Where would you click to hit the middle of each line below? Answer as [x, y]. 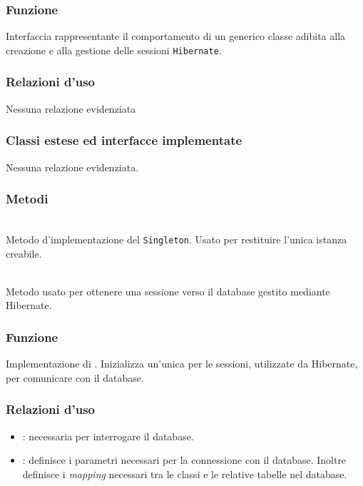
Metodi [27, 199]
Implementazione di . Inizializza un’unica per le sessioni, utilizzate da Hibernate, [182, 364]
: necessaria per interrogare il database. [108, 436]
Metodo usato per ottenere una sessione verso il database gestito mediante [168, 291]
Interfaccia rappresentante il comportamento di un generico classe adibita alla [176, 36]
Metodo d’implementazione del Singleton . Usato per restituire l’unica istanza [177, 239]
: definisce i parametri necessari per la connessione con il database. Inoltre [184, 460]
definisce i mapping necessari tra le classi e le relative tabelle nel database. [185, 474]
